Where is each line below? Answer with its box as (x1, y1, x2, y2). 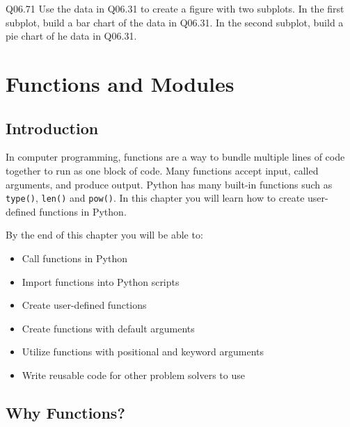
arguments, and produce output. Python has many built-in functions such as (6, 177, 333, 191)
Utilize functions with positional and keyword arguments (22, 344, 264, 359)
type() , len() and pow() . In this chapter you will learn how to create (6, 191, 305, 205)
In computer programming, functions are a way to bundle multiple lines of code (6, 150, 345, 164)
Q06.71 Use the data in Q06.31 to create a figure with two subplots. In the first (6, 1, 344, 15)
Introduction (6, 117, 99, 138)
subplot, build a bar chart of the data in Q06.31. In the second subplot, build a (6, 15, 344, 29)
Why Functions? (6, 401, 125, 423)
